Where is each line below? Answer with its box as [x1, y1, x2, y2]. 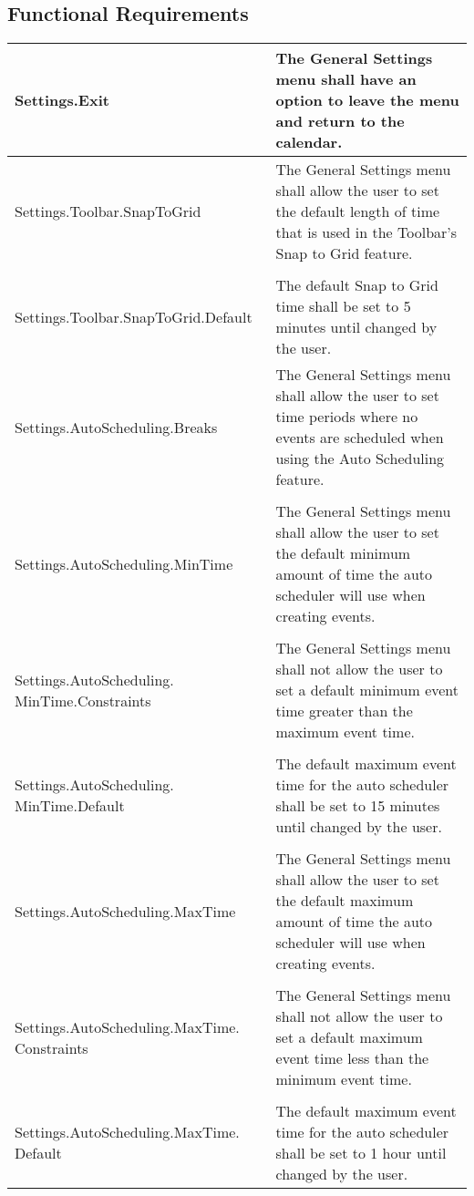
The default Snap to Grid [275, 274, 438, 296]
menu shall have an [275, 68, 417, 90]
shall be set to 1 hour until [275, 1142, 447, 1164]
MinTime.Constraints [15, 689, 151, 711]
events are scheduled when [275, 427, 444, 448]
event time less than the [275, 1047, 429, 1069]
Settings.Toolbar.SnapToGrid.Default [15, 305, 252, 327]
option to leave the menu [275, 89, 459, 111]
